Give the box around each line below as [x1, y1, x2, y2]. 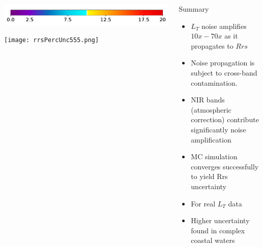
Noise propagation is [191, 57, 255, 68]
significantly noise [191, 124, 246, 134]
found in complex [191, 225, 245, 235]
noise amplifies [201, 20, 247, 31]
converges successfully [191, 161, 259, 171]
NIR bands [191, 94, 225, 105]
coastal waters [191, 235, 235, 245]
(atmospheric [191, 104, 231, 115]
